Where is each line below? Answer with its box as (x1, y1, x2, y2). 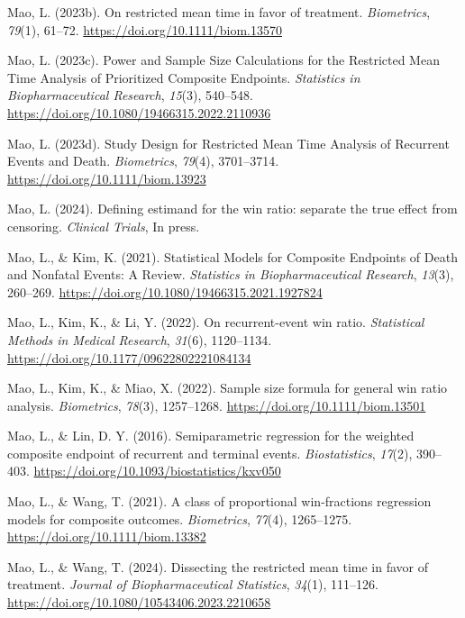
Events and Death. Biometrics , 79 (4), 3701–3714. (7, 151, 279, 170)
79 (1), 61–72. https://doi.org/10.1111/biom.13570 (7, 20, 282, 39)
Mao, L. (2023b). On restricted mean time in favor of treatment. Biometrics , (7, 3, 431, 21)
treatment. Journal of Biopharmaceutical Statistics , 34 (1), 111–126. (7, 575, 378, 594)
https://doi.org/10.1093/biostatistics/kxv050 (33, 461, 281, 480)
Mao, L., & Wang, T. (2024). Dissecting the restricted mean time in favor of (7, 557, 428, 576)
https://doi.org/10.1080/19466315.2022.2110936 (7, 103, 271, 122)
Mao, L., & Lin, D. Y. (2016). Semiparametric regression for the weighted (7, 426, 415, 445)
